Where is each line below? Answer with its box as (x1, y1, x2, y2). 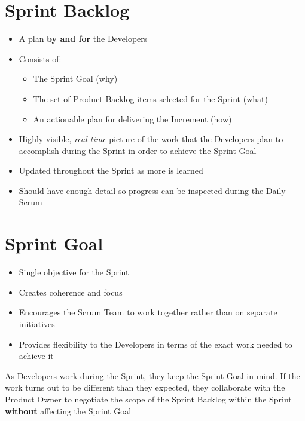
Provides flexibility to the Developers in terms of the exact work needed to (19, 337, 292, 350)
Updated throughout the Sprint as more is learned (19, 164, 203, 177)
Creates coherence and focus (19, 285, 123, 298)
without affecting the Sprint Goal (5, 404, 132, 417)
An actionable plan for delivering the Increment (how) (33, 112, 232, 125)
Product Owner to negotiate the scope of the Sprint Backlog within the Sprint (5, 392, 292, 405)
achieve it (19, 349, 54, 362)
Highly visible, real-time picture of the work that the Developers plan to (19, 133, 283, 145)
